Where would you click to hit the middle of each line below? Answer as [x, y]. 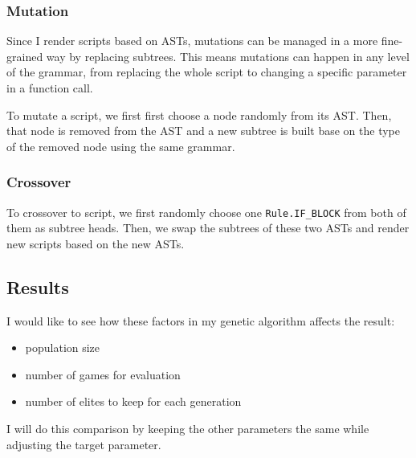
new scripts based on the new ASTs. [96, 243]
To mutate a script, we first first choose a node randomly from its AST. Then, [199, 115]
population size [63, 348]
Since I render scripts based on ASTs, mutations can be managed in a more [192, 41]
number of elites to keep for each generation [133, 401]
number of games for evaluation [103, 374]
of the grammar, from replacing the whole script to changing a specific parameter [207, 72]
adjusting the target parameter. [84, 444]
